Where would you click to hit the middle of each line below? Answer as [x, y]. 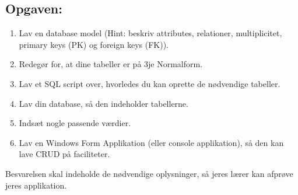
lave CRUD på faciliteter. [64, 154]
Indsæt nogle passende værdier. [75, 123]
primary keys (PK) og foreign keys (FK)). [94, 44]
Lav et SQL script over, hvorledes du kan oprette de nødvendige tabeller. [150, 83]
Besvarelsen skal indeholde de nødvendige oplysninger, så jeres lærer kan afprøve [149, 173]
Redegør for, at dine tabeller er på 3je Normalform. [111, 64]
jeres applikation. [36, 185]
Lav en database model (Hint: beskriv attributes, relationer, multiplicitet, [150, 33]
